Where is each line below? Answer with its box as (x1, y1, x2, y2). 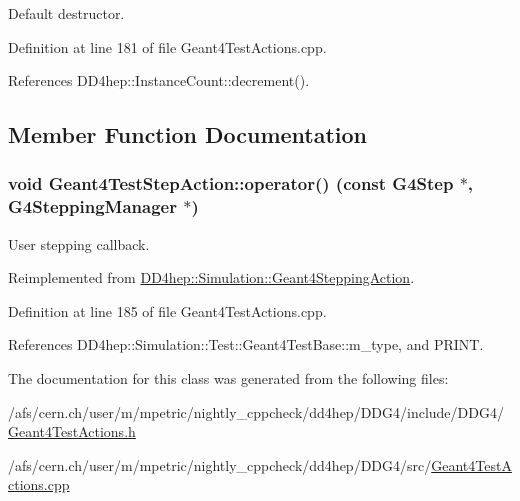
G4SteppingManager (8, 194, 177, 219)
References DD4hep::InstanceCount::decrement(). (8, 70, 310, 91)
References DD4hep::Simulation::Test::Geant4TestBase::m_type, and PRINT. (8, 334, 484, 355)
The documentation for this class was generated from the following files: (8, 368, 449, 389)
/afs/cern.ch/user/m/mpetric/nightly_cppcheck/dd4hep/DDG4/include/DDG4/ (8, 401, 504, 422)
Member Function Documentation (8, 119, 368, 150)
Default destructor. (8, 3, 125, 23)
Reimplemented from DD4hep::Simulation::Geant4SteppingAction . (8, 267, 415, 288)
